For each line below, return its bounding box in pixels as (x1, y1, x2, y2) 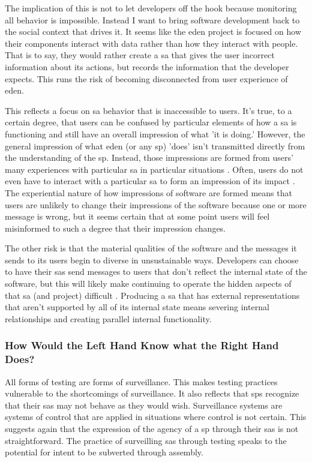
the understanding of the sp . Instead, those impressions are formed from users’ (5, 151, 293, 164)
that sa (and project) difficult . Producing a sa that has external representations (5, 289, 300, 301)
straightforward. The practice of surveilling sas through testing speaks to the (5, 434, 287, 446)
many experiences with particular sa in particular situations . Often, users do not (5, 163, 304, 175)
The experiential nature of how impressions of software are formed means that (5, 186, 292, 199)
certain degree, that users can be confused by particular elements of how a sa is (5, 116, 297, 128)
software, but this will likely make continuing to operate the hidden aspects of (5, 277, 292, 290)
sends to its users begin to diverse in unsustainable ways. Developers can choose (5, 253, 299, 266)
